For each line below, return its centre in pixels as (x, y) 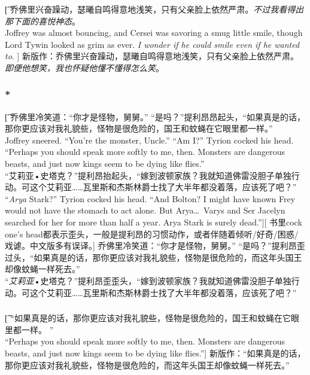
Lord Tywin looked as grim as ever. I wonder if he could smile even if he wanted (152, 44)
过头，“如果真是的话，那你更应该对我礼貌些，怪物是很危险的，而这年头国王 (154, 257)
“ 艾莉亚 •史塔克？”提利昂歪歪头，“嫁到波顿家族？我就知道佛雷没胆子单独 (148, 281)
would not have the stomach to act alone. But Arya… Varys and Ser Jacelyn (145, 210)
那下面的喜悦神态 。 (42, 21)
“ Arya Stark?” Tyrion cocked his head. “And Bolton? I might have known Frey (150, 198)
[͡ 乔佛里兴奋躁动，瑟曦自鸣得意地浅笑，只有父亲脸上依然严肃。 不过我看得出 (154, 9)
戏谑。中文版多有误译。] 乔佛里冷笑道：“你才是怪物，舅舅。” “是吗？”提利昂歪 (155, 246)
